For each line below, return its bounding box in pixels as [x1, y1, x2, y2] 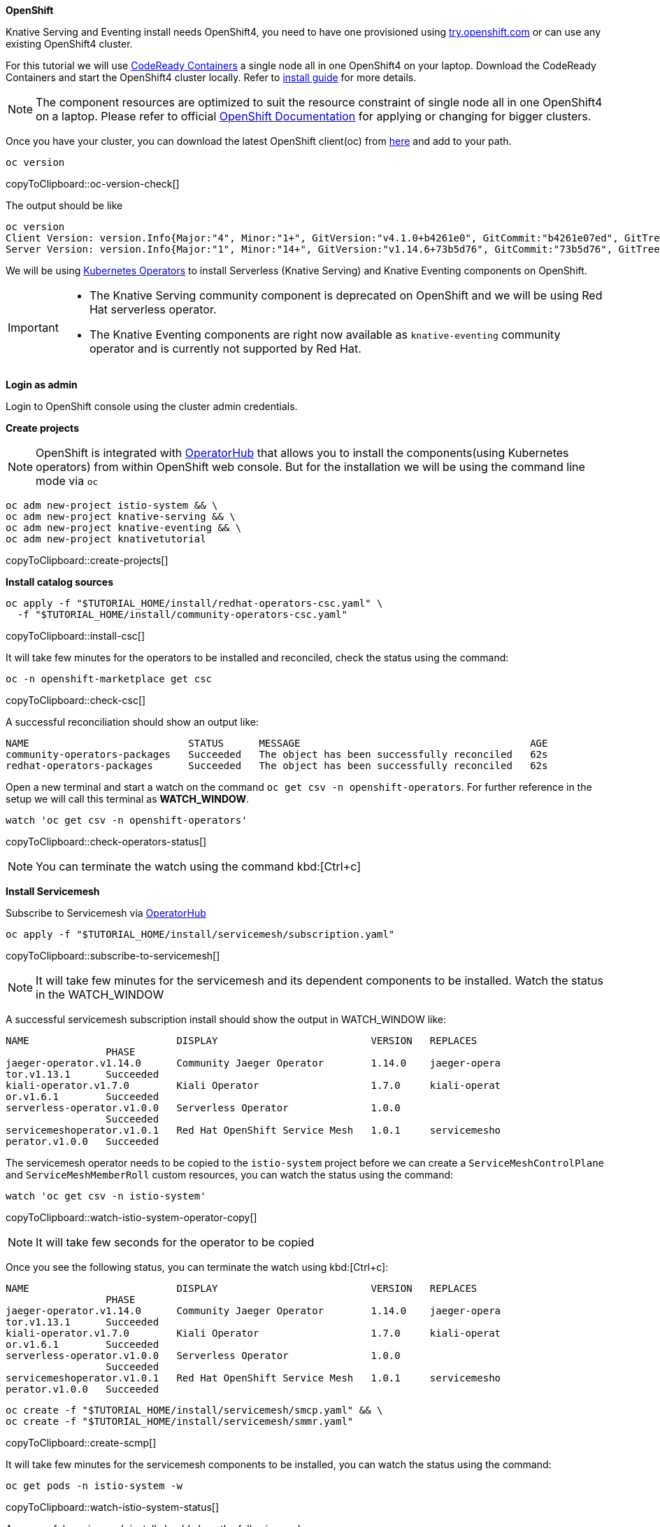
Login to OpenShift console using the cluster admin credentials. [6, 400, 298, 412]
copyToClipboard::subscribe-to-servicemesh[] [6, 950, 220, 962]
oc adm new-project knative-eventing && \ [6, 522, 242, 533]
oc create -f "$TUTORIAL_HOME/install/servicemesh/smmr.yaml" [6, 1416, 354, 1427]
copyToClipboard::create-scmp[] [6, 1437, 157, 1449]
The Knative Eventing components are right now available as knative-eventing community [89, 328, 561, 342]
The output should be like [6, 199, 123, 211]
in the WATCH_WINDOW [36, 987, 164, 1001]
